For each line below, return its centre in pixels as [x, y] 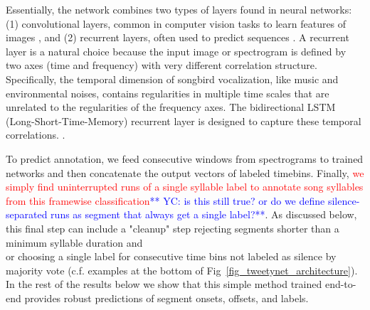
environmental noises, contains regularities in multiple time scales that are [168, 93]
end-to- [340, 284]
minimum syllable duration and [74, 242]
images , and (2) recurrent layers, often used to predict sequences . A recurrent [178, 37]
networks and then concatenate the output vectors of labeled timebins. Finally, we [185, 172]
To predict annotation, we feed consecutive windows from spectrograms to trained [185, 158]
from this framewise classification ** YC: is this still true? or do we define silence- [183, 200]
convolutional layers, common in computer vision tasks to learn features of [184, 23]
